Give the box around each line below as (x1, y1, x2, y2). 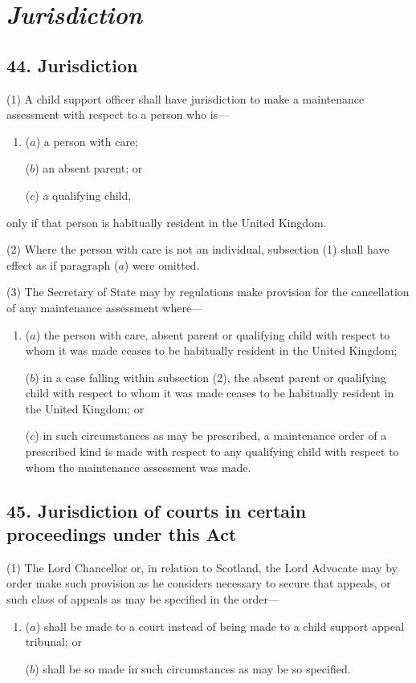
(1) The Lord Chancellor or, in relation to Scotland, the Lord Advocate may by (6, 559, 398, 575)
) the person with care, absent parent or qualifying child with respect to (35, 326, 390, 343)
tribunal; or (25, 633, 82, 650)
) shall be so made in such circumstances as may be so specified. (35, 660, 351, 677)
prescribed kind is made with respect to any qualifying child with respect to (25, 443, 399, 460)
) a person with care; (35, 132, 138, 149)
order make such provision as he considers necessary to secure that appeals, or (6, 575, 391, 592)
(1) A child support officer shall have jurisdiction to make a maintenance (6, 90, 365, 107)
